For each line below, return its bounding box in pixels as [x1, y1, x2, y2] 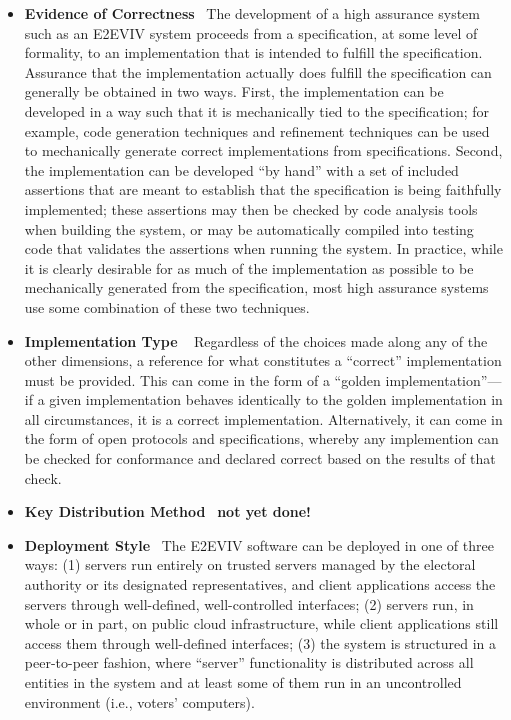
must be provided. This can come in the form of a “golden [24, 369, 381, 390]
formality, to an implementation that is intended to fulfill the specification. [24, 42, 483, 63]
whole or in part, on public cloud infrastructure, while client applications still [24, 613, 499, 634]
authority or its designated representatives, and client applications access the [24, 574, 496, 595]
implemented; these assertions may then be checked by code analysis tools [24, 198, 478, 219]
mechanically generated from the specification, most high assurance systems [24, 277, 489, 298]
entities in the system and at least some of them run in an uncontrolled [24, 672, 462, 692]
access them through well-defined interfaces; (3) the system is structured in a [24, 632, 496, 653]
